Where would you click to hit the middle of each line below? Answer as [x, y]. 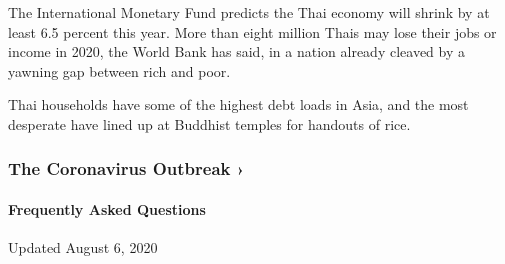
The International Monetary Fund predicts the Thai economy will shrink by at [249, 12]
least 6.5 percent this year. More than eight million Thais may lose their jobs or [252, 31]
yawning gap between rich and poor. [119, 70]
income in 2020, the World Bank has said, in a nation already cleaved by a [236, 51]
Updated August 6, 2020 [83, 247]
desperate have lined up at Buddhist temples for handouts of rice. [209, 123]
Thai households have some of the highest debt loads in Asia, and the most [238, 104]
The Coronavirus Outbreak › [126, 168]
